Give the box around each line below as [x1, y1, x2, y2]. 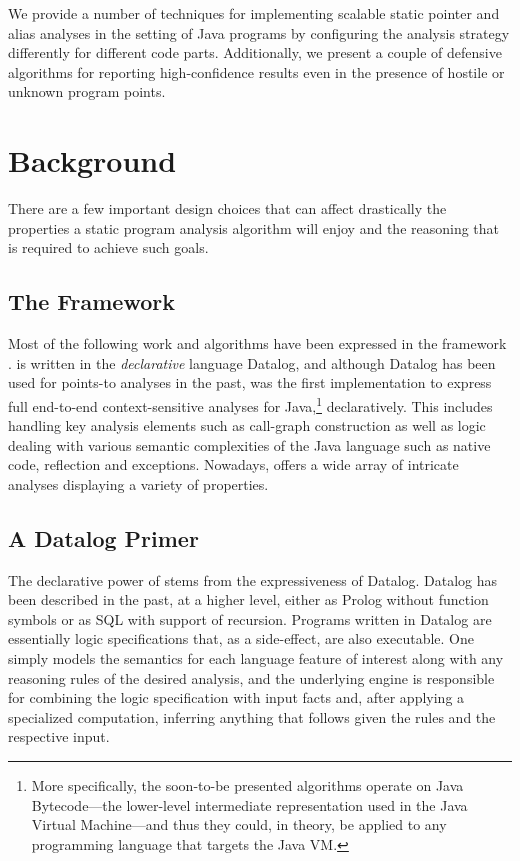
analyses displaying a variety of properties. [8, 473, 269, 494]
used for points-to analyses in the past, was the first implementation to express [8, 372, 492, 393]
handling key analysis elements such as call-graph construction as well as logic [8, 415, 486, 436]
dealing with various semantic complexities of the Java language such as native [8, 434, 491, 455]
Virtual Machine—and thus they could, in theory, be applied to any [31, 814, 447, 835]
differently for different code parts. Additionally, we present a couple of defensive [8, 42, 502, 63]
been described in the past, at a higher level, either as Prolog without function [8, 589, 489, 610]
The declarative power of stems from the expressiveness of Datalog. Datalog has [8, 569, 498, 590]
